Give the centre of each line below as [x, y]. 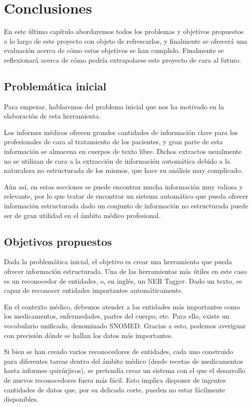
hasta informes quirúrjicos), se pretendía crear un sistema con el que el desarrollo [125, 370]
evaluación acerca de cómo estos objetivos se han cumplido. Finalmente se [114, 50]
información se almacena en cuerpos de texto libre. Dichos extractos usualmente [123, 151]
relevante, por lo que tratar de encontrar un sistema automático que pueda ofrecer [126, 196]
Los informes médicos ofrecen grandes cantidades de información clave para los [121, 132]
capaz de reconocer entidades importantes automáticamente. [94, 290]
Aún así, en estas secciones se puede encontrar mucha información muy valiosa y [124, 186]
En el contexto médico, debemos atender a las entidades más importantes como [122, 306]
